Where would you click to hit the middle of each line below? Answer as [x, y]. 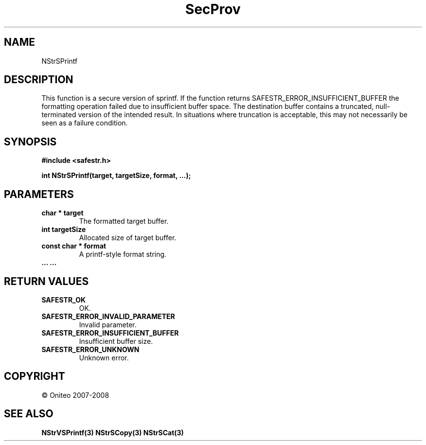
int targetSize [64, 230]
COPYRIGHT [35, 376]
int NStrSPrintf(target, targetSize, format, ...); [116, 176]
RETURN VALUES [46, 281]
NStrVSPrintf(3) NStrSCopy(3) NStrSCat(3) [113, 432]
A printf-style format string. [123, 254]
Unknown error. [104, 357]
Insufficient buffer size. [116, 341]
